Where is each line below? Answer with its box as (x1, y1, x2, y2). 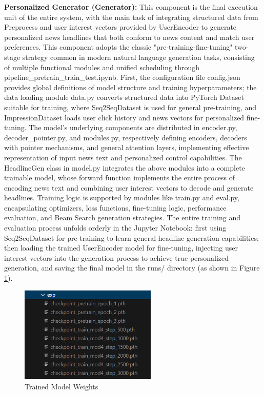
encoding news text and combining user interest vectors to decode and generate (4, 182, 254, 193)
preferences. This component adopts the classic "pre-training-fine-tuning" (4, 41, 233, 52)
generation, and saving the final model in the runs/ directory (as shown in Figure (4, 262, 260, 273)
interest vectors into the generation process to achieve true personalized (4, 252, 229, 263)
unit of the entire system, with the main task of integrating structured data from (4, 11, 258, 22)
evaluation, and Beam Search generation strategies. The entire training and (4, 212, 240, 223)
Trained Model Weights (25, 381, 98, 391)
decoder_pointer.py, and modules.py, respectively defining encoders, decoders (4, 132, 247, 142)
